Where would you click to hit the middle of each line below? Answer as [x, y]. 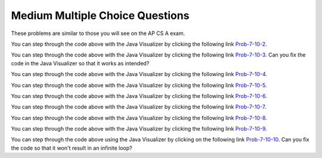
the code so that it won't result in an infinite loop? [72, 148]
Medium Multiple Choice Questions [100, 15]
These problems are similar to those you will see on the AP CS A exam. [98, 33]
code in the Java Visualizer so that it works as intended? [80, 63]
